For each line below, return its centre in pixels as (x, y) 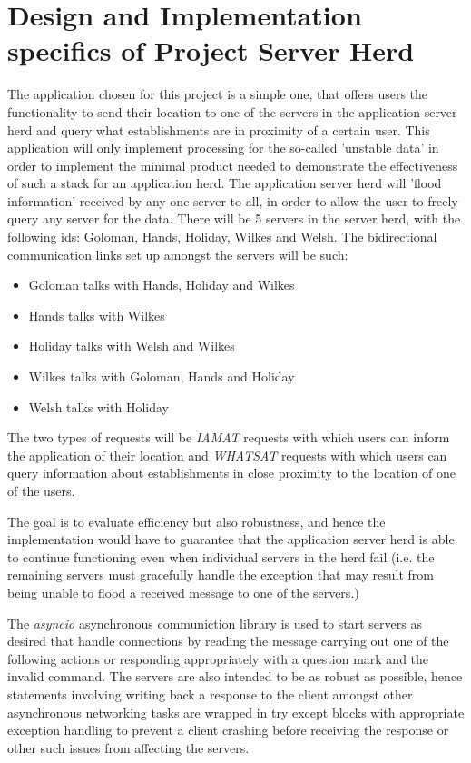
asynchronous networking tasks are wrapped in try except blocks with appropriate (236, 712)
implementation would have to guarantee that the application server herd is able (231, 539)
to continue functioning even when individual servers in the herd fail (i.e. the (221, 556)
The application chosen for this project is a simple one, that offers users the (218, 94)
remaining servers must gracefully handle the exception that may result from (221, 575)
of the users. (41, 490)
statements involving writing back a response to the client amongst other (210, 694)
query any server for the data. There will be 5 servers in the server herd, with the (234, 218)
